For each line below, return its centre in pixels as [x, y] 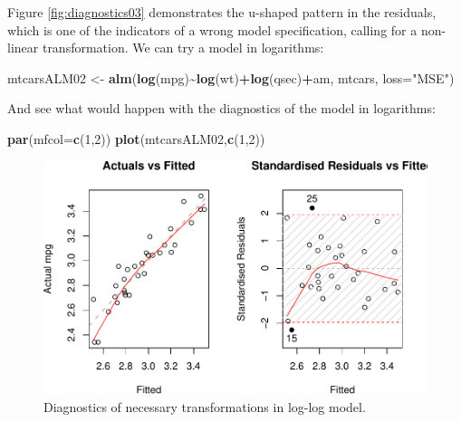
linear [23, 48]
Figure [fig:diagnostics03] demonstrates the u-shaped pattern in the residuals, [222, 12]
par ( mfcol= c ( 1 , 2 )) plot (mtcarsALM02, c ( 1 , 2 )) [136, 138]
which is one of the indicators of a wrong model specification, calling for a [212, 29]
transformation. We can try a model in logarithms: [183, 48]
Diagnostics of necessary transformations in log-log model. [205, 406]
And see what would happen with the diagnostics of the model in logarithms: [221, 108]
